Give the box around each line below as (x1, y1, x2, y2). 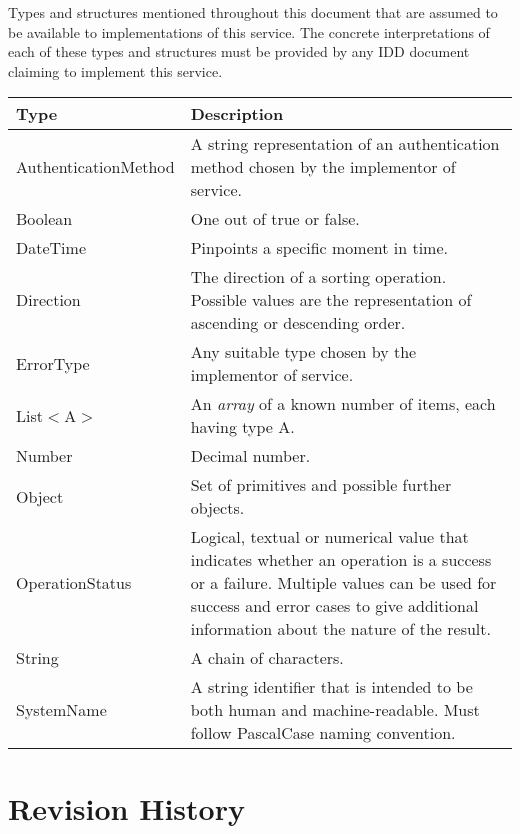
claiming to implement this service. (8, 60, 223, 81)
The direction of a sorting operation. (190, 265, 447, 289)
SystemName (16, 698, 107, 722)
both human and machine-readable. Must (190, 698, 480, 722)
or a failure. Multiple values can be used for (190, 571, 497, 595)
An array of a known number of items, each (190, 392, 496, 416)
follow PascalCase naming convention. (190, 721, 456, 745)
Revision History (8, 787, 245, 828)
